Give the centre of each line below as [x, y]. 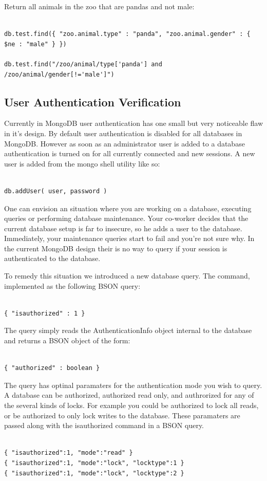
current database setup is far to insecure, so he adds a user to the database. [123, 228]
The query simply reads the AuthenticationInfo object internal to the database [128, 330]
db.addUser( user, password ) [56, 191]
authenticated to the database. [52, 258]
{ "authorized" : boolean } [52, 368]
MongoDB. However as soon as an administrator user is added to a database [125, 143]
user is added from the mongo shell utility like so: [82, 163]
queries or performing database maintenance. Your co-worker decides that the [126, 218]
